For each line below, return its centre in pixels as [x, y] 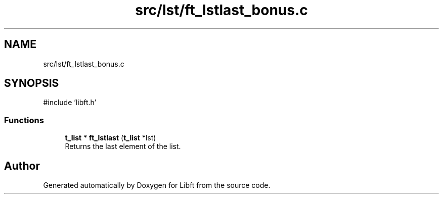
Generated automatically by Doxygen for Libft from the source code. [157, 185]
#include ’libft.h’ [70, 103]
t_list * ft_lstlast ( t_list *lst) [110, 138]
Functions [24, 120]
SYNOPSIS [32, 83]
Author [22, 166]
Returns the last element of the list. [123, 146]
